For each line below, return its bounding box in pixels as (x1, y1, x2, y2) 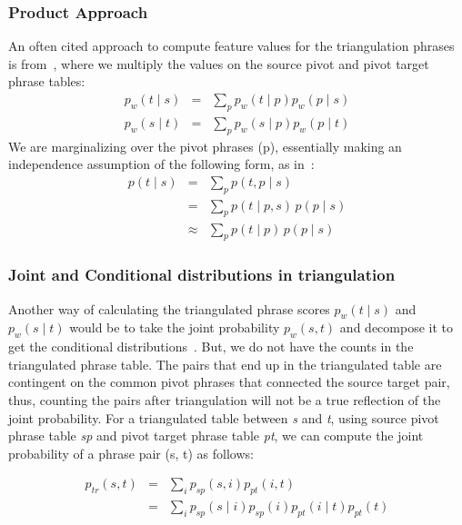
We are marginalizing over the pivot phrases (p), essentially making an (8, 136, 402, 155)
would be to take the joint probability (69, 318, 280, 337)
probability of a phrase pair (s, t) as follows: (8, 443, 254, 462)
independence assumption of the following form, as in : (8, 154, 315, 173)
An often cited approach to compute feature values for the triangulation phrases (8, 36, 455, 55)
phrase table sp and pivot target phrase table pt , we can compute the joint (8, 426, 424, 445)
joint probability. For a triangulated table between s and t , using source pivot (8, 408, 439, 427)
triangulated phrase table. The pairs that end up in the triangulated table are (8, 354, 442, 373)
